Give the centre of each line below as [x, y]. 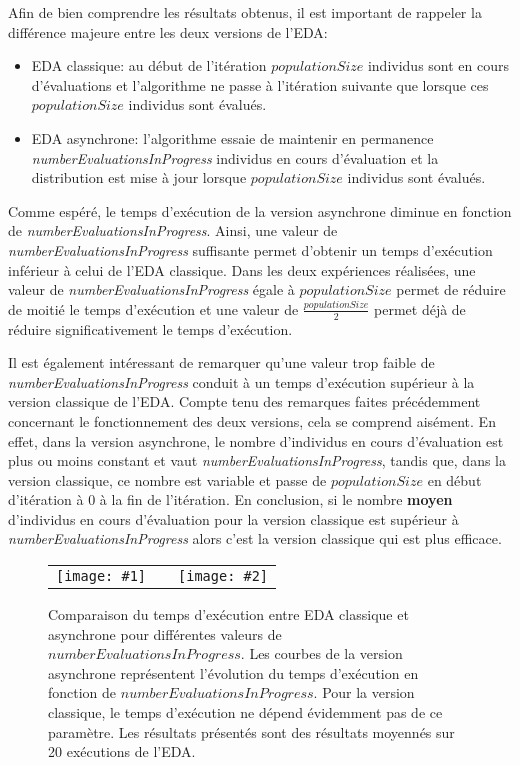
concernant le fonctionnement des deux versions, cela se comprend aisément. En [252, 420]
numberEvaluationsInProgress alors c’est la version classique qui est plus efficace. [255, 538]
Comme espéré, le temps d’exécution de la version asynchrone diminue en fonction [260, 210]
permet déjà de [420, 308]
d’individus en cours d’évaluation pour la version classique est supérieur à [233, 518]
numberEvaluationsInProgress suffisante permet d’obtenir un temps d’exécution [250, 249]
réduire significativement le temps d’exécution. [150, 328]
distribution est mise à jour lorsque [139, 177]
